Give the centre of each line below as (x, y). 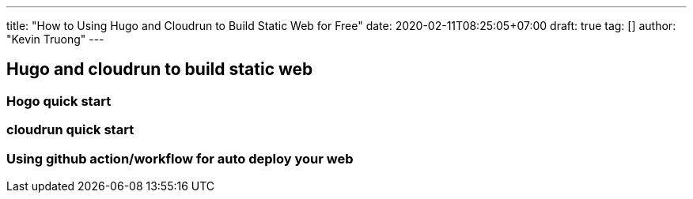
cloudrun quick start (70, 130)
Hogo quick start (59, 101)
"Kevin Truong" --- (55, 39)
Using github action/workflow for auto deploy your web (180, 158)
